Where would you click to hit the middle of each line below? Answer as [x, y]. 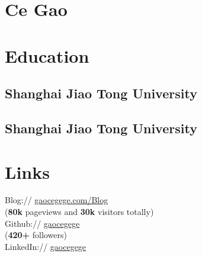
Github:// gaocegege [42, 223]
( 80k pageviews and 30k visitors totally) [79, 212]
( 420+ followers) [36, 235]
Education [47, 55]
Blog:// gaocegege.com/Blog [57, 200]
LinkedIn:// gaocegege [46, 246]
